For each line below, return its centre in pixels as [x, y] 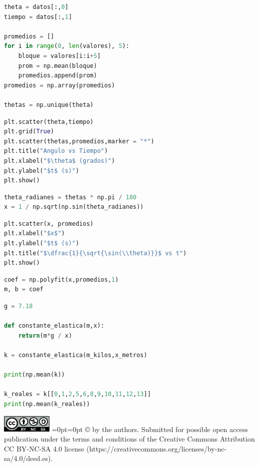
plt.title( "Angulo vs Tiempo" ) [56, 151]
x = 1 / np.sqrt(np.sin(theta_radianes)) [74, 207]
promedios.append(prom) [58, 76]
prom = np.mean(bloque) [58, 66]
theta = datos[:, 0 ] [36, 7]
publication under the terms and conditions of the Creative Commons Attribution [129, 438]
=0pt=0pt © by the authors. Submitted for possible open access [150, 429]
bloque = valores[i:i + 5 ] [59, 56]
